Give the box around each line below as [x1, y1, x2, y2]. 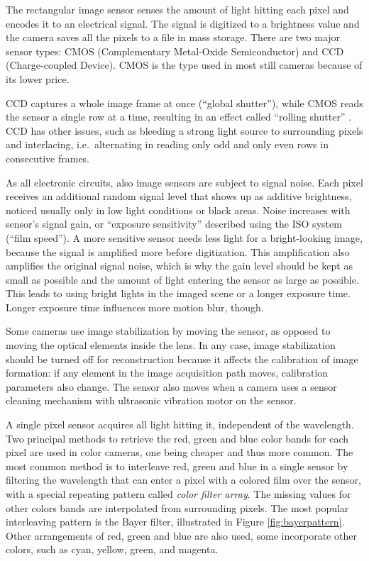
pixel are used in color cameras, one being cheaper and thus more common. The [6, 445, 353, 460]
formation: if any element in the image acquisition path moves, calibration [6, 365, 329, 380]
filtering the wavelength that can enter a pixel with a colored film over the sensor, [6, 472, 361, 487]
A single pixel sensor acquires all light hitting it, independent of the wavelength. [6, 417, 354, 432]
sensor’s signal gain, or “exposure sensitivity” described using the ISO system [6, 216, 342, 231]
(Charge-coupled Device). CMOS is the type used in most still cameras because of [6, 57, 363, 72]
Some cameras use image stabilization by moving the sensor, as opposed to [6, 323, 331, 338]
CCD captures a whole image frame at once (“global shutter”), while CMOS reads [6, 95, 363, 110]
